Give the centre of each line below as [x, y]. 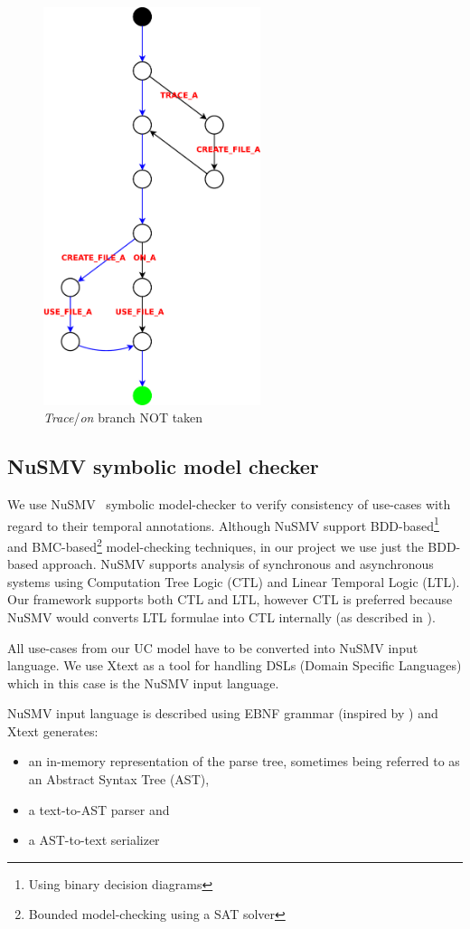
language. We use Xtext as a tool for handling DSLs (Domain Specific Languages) [235, 665]
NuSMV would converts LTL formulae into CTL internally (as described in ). [221, 616]
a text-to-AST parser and [99, 809]
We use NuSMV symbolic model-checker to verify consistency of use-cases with [229, 504]
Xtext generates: [53, 730]
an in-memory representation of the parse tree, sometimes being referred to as [244, 761]
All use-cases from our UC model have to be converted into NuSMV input [213, 647]
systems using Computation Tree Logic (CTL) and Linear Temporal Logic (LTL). [234, 581]
